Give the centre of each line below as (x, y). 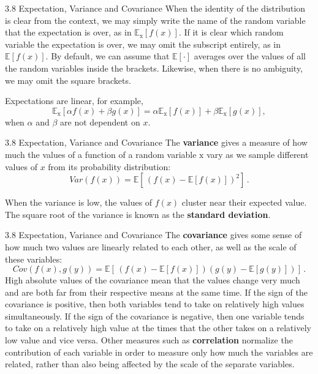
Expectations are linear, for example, (74, 101)
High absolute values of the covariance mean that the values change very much (153, 280)
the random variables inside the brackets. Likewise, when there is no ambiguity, (154, 68)
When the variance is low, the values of (79, 202)
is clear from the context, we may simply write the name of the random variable (155, 20)
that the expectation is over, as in (68, 32)
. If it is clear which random (231, 32)
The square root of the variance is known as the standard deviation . (138, 214)
